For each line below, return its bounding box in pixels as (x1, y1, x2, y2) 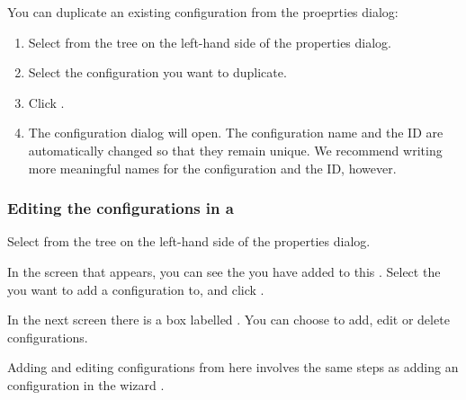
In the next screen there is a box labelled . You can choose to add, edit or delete (7, 310, 450, 329)
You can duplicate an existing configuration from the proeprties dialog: (7, 3, 399, 21)
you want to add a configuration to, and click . (7, 280, 264, 298)
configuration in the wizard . (7, 375, 165, 394)
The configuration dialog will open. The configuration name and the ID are (28, 123, 444, 142)
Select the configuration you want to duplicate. (28, 63, 287, 82)
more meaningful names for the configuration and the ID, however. (28, 158, 397, 177)
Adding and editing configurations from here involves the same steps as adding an (7, 358, 459, 377)
